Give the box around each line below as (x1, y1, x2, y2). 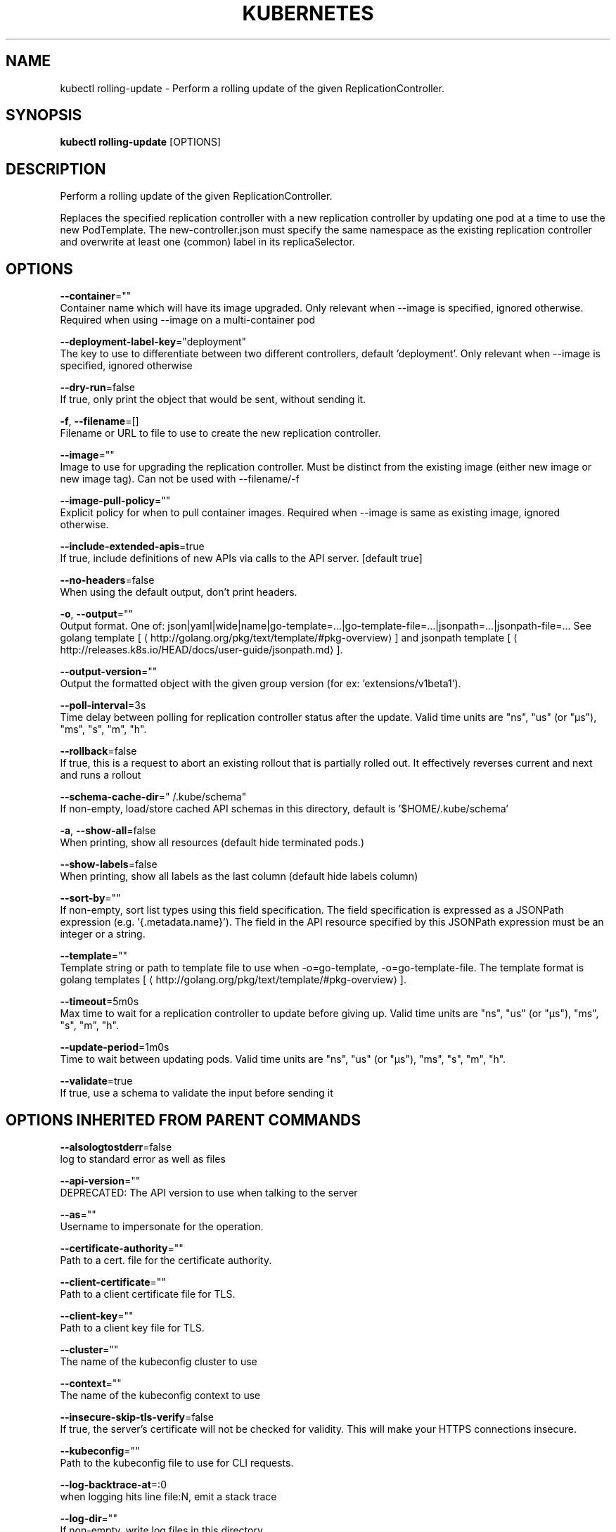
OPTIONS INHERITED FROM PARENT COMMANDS (6, 1111, 361, 1129)
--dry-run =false (60, 381, 135, 394)
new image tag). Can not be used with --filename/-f (60, 473, 300, 485)
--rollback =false (60, 745, 137, 758)
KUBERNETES (242, 1, 374, 25)
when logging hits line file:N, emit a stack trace (60, 1490, 277, 1502)
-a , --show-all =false (60, 824, 156, 837)
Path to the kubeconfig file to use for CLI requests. (60, 1456, 294, 1469)
